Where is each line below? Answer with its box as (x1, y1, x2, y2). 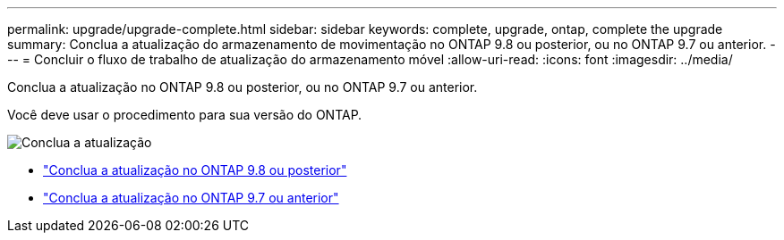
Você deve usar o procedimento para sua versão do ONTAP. (7, 107, 362, 122)
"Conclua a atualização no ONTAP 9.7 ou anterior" (43, 190, 339, 205)
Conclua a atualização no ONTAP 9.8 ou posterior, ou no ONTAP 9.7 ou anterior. (7, 79, 478, 95)
